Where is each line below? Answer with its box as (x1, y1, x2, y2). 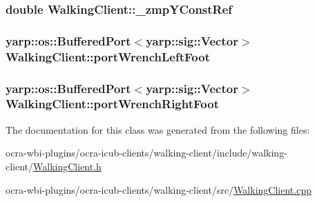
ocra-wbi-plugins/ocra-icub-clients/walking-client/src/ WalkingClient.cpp (6, 182, 311, 196)
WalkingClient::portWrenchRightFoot (6, 95, 219, 112)
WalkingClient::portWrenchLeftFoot (6, 48, 210, 65)
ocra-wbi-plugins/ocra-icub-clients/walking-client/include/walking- (6, 145, 287, 160)
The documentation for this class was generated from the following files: (6, 122, 310, 137)
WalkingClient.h (33, 159, 102, 173)
